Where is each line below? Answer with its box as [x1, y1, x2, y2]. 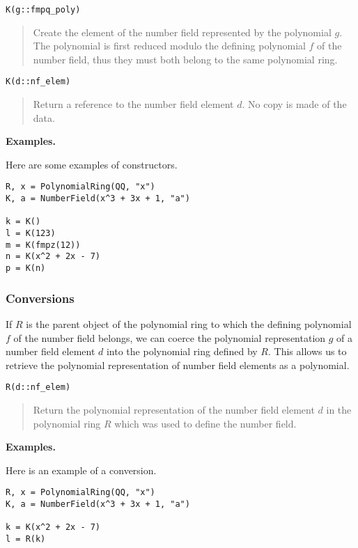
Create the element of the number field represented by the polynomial [33, 24, 332, 39]
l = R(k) [6, 533, 46, 544]
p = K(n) [6, 263, 46, 274]
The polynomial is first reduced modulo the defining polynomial [33, 38, 306, 53]
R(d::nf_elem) [6, 382, 71, 393]
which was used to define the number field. [114, 416, 297, 430]
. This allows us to [267, 344, 347, 359]
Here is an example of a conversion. [6, 462, 157, 477]
